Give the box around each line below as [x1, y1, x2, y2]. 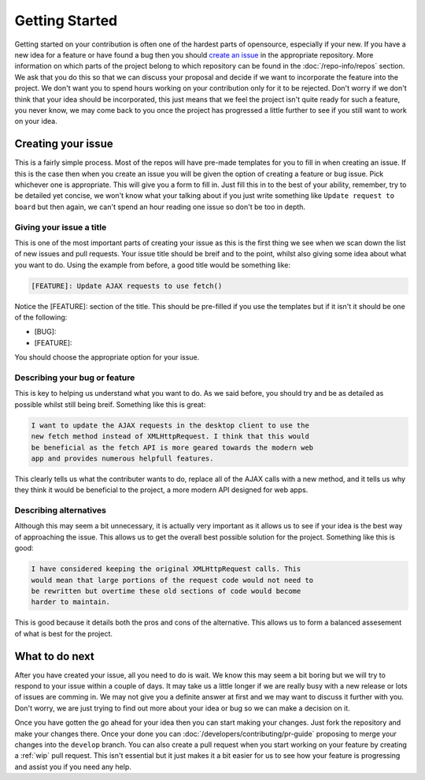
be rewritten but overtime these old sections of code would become [31, 586, 301, 595]
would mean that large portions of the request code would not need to [31, 576, 314, 584]
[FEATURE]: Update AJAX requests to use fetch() [31, 281, 223, 290]
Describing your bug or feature [14, 371, 135, 383]
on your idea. [14, 117, 58, 126]
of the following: [14, 312, 68, 323]
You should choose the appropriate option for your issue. [14, 353, 200, 362]
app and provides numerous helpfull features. [31, 453, 214, 463]
